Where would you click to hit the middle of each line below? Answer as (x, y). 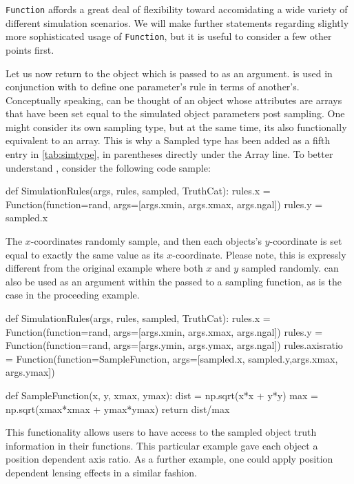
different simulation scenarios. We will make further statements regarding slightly (177, 22)
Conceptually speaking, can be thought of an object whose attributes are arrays (174, 100)
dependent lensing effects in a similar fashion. (102, 472)
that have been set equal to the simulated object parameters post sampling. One (175, 113)
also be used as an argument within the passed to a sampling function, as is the (174, 281)
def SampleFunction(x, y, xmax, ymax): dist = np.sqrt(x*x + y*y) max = (162, 395)
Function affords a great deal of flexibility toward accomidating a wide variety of (177, 9)
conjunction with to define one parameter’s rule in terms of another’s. (153, 87)
